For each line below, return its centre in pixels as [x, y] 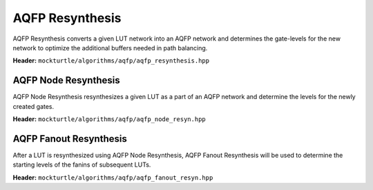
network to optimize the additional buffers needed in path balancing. [110, 47]
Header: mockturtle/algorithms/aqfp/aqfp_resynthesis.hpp [111, 61]
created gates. [34, 106]
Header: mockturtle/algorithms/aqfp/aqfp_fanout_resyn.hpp [113, 177]
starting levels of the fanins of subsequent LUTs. [82, 165]
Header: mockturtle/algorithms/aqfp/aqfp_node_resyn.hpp [109, 119]
